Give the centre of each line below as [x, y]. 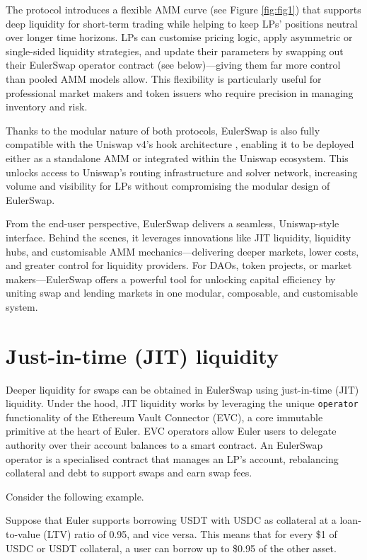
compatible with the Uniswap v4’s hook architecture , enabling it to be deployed [180, 144]
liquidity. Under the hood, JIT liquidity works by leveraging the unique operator [182, 403]
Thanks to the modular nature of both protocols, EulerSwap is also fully [163, 130]
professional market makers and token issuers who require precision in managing [180, 92]
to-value [23, 534]
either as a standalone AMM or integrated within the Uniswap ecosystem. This [177, 158]
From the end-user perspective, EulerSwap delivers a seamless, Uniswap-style [173, 223]
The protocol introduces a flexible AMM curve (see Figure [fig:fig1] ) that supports [183, 9]
